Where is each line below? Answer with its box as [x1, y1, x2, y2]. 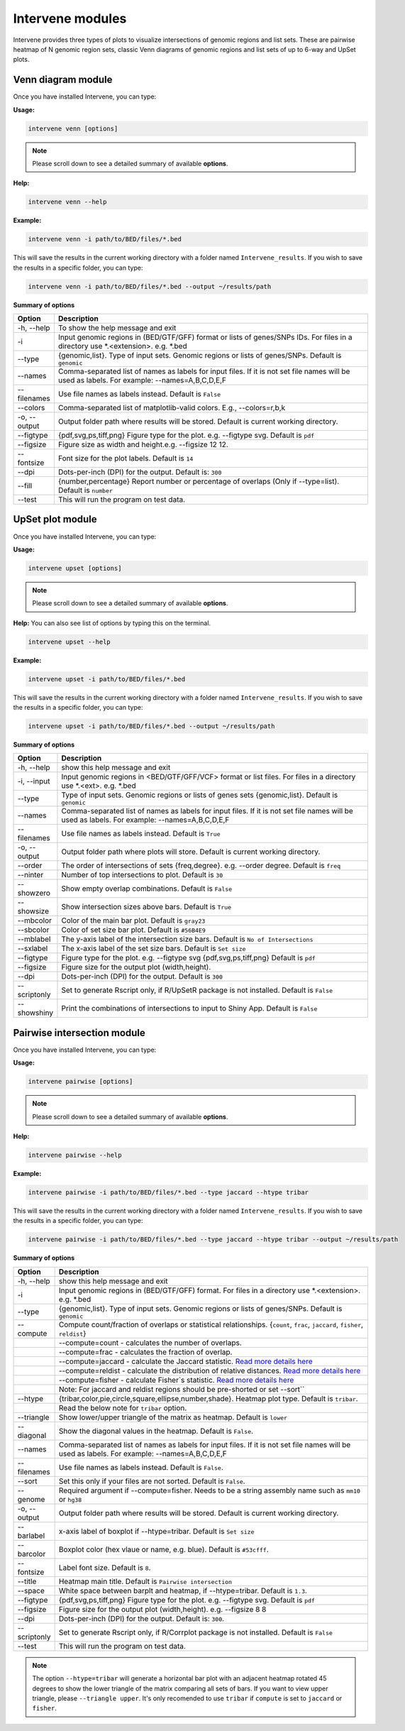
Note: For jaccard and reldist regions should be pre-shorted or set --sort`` [58, 1384, 305, 1394]
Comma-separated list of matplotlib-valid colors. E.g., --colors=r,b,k [57, 403, 286, 413]
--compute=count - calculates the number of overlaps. [58, 1338, 243, 1348]
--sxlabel [17, 944, 48, 954]
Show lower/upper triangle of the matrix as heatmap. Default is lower [58, 1412, 287, 1422]
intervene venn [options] [28, 124, 118, 133]
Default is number [57, 485, 113, 495]
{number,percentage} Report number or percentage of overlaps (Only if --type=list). [57, 476, 340, 486]
